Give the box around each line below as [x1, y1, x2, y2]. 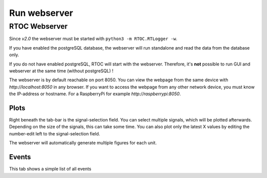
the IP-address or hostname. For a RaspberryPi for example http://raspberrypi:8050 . [9, 91, 181, 97]
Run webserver [9, 7, 74, 18]
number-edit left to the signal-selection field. [9, 130, 100, 136]
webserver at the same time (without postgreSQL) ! [9, 67, 114, 74]
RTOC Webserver [9, 22, 68, 31]
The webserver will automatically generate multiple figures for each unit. [9, 140, 157, 146]
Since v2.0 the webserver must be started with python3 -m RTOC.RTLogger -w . [9, 36, 178, 42]
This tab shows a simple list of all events [9, 166, 91, 172]
